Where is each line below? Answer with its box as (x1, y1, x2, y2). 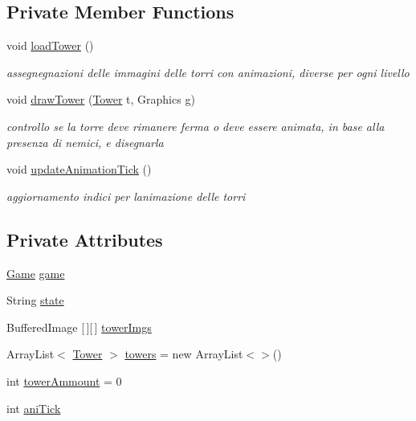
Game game (6, 264, 65, 281)
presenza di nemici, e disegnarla (6, 133, 164, 150)
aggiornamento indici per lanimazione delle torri (6, 187, 246, 204)
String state (6, 292, 64, 309)
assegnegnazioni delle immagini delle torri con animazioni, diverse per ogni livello (6, 63, 410, 80)
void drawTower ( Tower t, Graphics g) (6, 91, 195, 108)
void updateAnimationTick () (6, 161, 152, 178)
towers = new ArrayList (124, 345, 243, 362)
